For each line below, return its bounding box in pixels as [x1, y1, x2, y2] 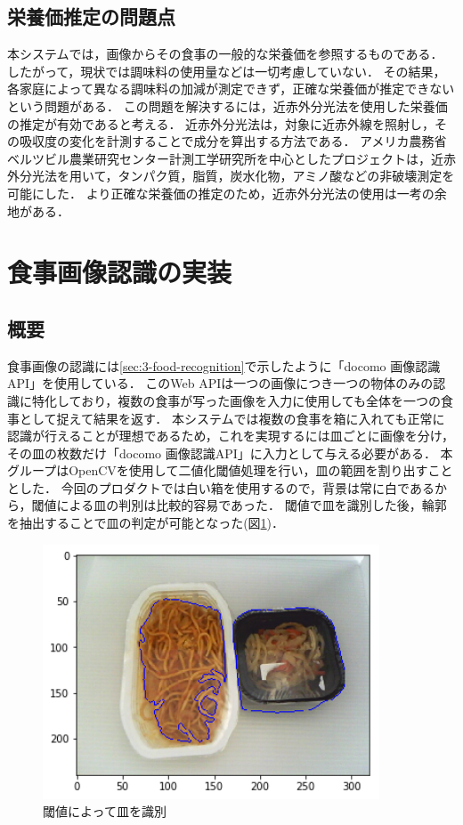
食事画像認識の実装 [7, 254, 232, 290]
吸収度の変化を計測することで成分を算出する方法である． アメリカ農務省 [19, 132, 447, 150]
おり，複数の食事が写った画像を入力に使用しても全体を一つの [81, 391, 442, 409]
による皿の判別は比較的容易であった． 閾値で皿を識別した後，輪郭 [56, 496, 447, 514]
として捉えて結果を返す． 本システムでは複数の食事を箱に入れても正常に [19, 408, 445, 427]
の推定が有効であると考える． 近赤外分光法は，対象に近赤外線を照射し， [7, 114, 435, 133]
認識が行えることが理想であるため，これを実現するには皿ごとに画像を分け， [7, 426, 455, 445]
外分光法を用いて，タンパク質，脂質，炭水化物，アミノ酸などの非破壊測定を [7, 166, 455, 185]
